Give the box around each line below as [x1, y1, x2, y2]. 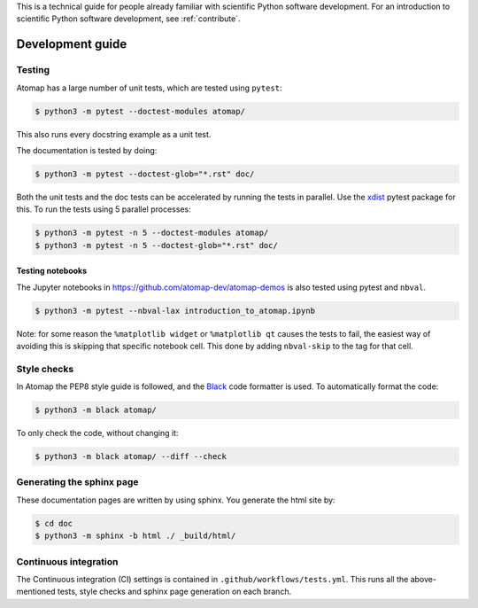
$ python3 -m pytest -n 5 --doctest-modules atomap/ [35, 228, 269, 238]
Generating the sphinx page [16, 476, 139, 488]
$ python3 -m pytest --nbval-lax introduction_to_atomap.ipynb [35, 306, 316, 316]
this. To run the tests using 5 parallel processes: [16, 204, 191, 214]
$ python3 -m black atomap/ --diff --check [35, 452, 227, 462]
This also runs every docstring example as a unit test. [16, 129, 212, 139]
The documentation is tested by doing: [16, 144, 158, 155]
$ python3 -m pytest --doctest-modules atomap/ [35, 106, 245, 116]
